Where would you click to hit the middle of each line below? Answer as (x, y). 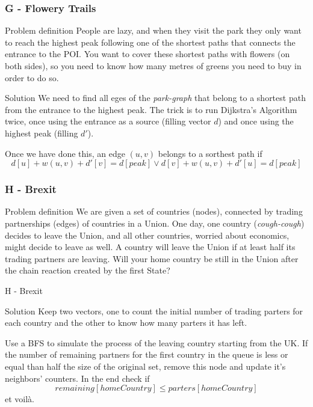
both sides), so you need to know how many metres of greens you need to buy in (153, 66)
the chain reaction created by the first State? (88, 270)
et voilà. (20, 399)
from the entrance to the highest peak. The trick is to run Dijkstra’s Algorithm (151, 109)
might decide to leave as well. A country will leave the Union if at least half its (150, 247)
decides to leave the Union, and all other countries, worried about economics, (147, 235)
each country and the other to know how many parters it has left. (126, 323)
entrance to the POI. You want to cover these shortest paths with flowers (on (147, 54)
